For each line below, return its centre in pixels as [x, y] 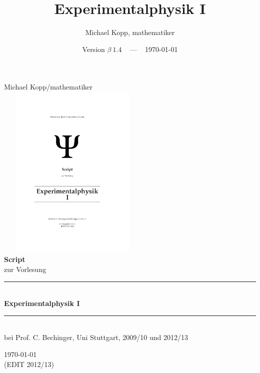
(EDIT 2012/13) [29, 364]
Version [93, 49]
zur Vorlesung [25, 269]
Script [15, 259]
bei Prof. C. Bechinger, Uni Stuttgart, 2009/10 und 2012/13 [96, 337]
